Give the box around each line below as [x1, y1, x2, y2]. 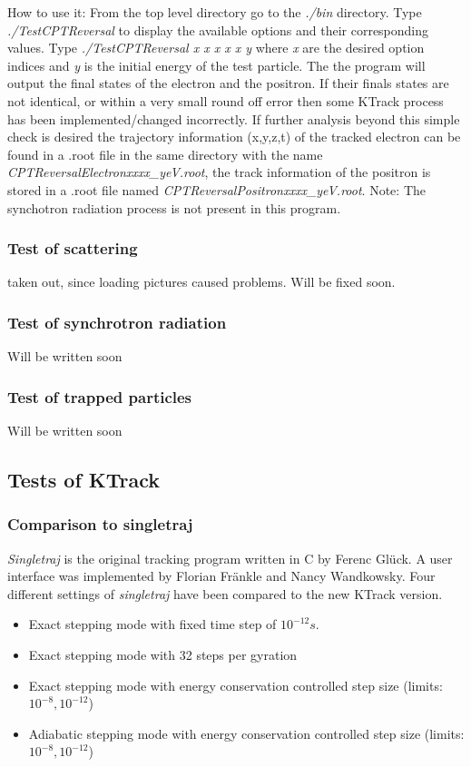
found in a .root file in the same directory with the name [7, 144, 323, 163]
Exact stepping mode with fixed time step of [28, 615, 277, 634]
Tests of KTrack [7, 465, 161, 493]
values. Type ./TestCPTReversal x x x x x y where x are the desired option [7, 38, 425, 57]
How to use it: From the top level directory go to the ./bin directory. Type [7, 3, 422, 21]
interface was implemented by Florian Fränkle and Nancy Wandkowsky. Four [7, 566, 436, 585]
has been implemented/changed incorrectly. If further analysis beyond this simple [7, 109, 460, 128]
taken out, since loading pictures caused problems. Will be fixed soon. [7, 272, 396, 291]
